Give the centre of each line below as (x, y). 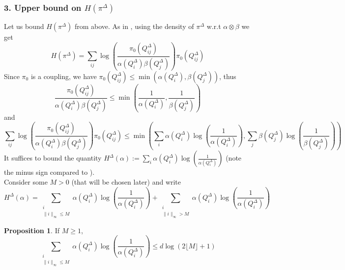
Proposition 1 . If (32, 230)
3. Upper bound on (43, 7)
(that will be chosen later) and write (126, 181)
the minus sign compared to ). (49, 172)
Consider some (26, 181)
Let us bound (24, 26)
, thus (228, 76)
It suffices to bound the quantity (53, 158)
